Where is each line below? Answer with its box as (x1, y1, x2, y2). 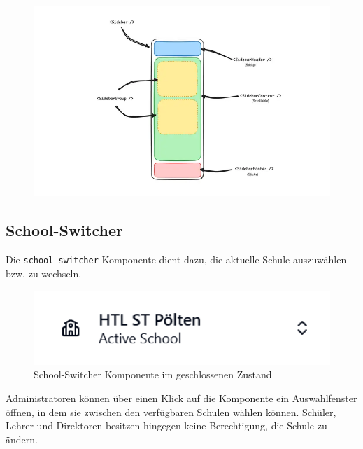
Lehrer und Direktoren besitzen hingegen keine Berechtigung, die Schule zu (6, 418, 327, 433)
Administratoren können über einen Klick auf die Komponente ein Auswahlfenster (6, 390, 357, 405)
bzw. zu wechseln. (6, 265, 82, 280)
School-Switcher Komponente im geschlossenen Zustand (34, 367, 272, 382)
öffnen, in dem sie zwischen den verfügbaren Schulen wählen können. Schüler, (6, 404, 336, 419)
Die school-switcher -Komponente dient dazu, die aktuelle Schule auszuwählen (6, 252, 347, 267)
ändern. (6, 431, 38, 446)
